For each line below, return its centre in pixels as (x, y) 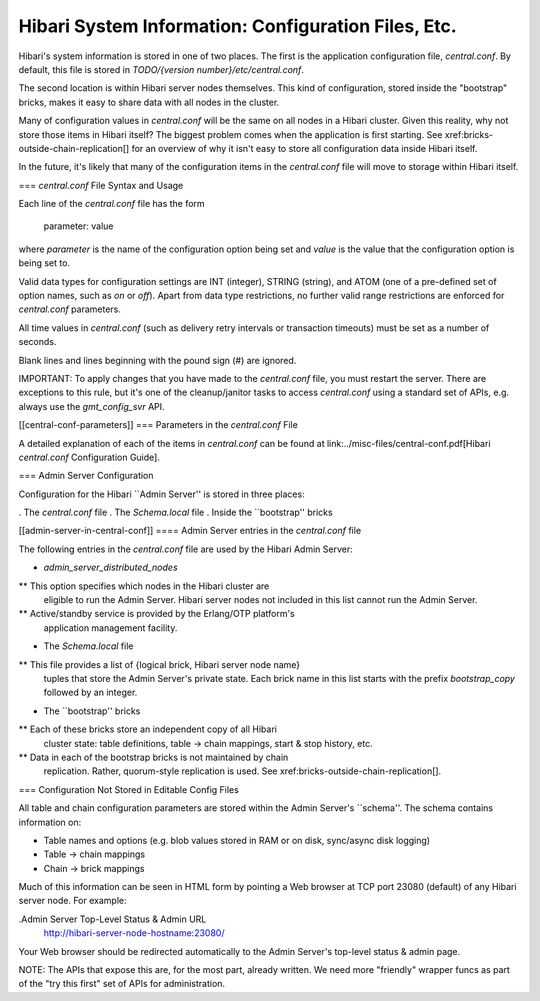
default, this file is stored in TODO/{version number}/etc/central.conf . (161, 69)
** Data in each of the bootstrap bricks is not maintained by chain (153, 757)
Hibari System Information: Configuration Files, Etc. (237, 26)
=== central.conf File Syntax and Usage (101, 185)
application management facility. (110, 627)
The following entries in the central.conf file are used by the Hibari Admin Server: (186, 549)
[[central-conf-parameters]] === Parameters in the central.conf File (158, 425)
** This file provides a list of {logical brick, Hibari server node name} (159, 664)
